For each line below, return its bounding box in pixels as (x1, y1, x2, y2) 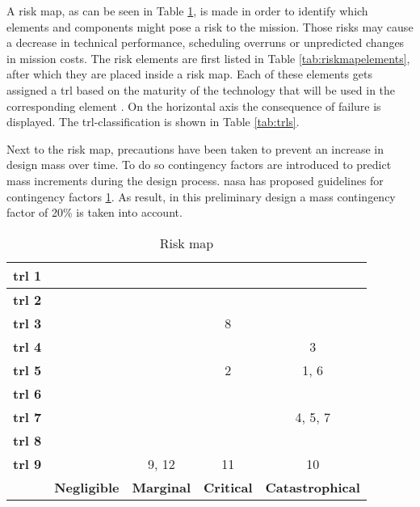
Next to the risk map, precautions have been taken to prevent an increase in (6, 140, 384, 157)
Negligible (54, 477, 120, 496)
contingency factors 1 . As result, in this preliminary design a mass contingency (6, 188, 396, 205)
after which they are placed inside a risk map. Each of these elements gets (6, 65, 372, 82)
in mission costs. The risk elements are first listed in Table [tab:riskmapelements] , (6, 49, 410, 66)
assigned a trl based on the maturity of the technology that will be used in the (6, 81, 396, 98)
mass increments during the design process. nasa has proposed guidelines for (6, 171, 384, 188)
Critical (204, 477, 253, 496)
